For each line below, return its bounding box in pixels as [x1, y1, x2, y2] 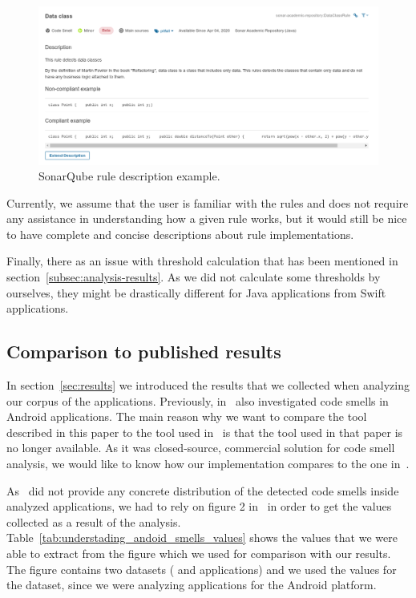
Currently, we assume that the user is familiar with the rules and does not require [6, 194, 409, 211]
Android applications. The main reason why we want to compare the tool [6, 408, 367, 425]
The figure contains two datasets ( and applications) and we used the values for [6, 560, 397, 577]
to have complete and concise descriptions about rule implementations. [6, 225, 354, 242]
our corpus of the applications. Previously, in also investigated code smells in [6, 392, 389, 409]
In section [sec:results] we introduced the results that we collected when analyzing [6, 377, 410, 394]
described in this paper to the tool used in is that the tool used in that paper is [6, 423, 403, 440]
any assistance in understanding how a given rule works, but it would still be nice [6, 210, 407, 227]
